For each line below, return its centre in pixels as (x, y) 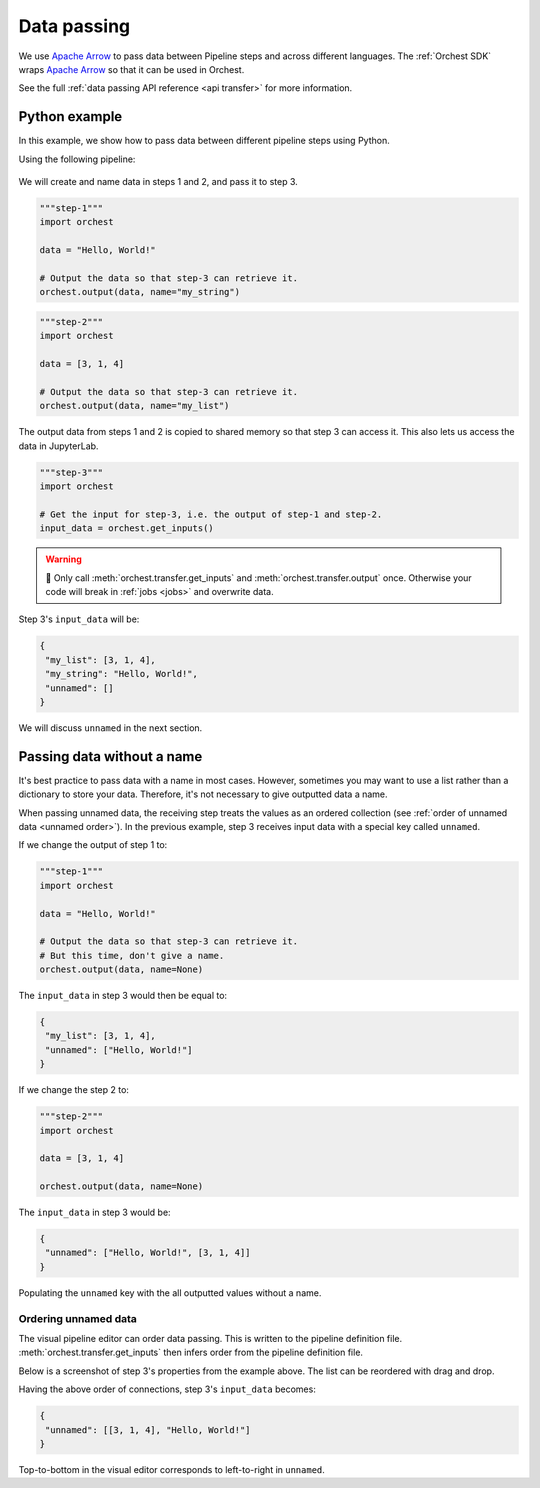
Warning (63, 559)
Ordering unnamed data (77, 1318)
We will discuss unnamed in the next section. (110, 727)
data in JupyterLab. (58, 446)
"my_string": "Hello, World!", (122, 674)
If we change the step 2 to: (74, 1090)
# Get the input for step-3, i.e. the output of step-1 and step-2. (211, 514)
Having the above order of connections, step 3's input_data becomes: (167, 1389)
